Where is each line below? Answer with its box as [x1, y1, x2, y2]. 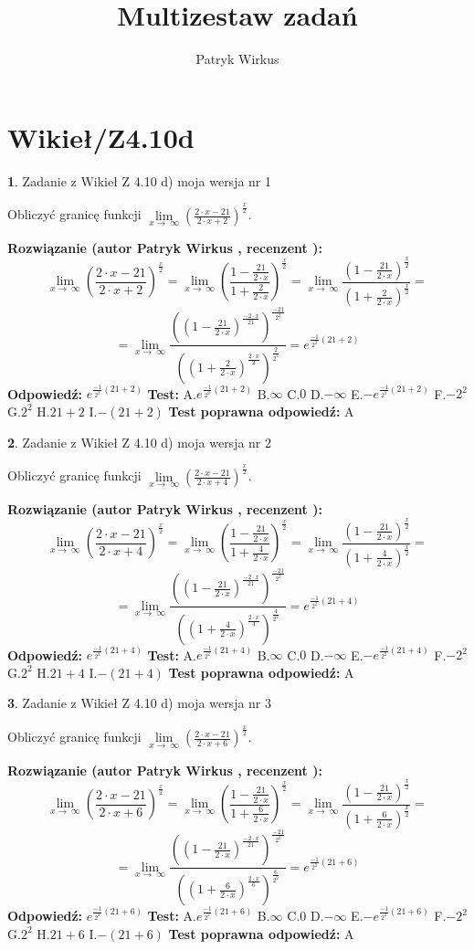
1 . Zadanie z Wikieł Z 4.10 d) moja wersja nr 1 [7, 171, 272, 190]
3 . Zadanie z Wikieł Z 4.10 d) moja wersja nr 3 [7, 693, 272, 712]
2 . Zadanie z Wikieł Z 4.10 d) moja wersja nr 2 [7, 432, 272, 451]
